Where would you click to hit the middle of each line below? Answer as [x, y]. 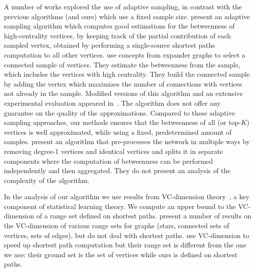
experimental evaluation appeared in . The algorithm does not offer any [112, 103]
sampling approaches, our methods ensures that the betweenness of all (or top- [123, 122]
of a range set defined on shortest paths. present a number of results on [144, 216]
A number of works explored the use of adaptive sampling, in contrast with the [123, 6]
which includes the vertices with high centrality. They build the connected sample [127, 74]
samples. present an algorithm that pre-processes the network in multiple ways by [127, 141]
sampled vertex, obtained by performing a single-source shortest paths [110, 45]
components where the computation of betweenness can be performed [109, 161]
